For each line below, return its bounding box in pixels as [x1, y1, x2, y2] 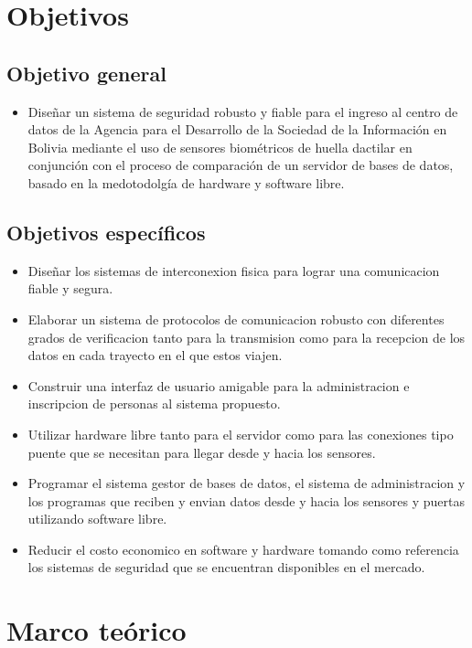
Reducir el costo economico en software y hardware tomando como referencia [27, 539, 459, 558]
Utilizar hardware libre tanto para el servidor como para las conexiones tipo [27, 424, 454, 443]
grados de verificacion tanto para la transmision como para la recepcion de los [27, 327, 466, 346]
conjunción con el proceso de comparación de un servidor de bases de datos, [27, 155, 454, 175]
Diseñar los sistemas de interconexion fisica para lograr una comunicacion [27, 260, 440, 280]
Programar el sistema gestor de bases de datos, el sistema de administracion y [27, 473, 466, 493]
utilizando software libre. [27, 509, 167, 528]
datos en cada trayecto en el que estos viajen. [27, 345, 283, 365]
